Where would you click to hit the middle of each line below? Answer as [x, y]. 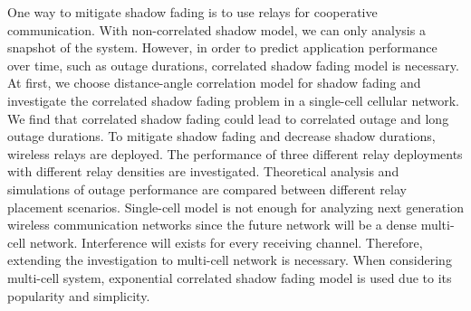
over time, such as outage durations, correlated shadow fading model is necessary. [233, 65]
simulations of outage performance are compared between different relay [207, 188]
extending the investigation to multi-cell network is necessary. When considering [230, 260]
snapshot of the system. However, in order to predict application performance [222, 47]
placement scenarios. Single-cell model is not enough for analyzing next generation [235, 207]
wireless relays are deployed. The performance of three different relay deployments [235, 153]
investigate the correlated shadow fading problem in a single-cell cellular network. [233, 100]
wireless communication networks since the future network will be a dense [212, 225]
